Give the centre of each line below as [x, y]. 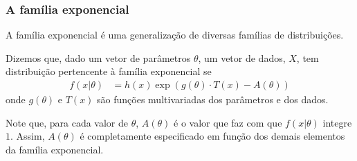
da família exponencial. [55, 149]
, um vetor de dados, [242, 57]
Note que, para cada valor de [67, 122]
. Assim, [28, 136]
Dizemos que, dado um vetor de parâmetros [98, 57]
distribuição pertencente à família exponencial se [109, 71]
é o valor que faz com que [228, 122]
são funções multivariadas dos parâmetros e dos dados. [213, 99]
